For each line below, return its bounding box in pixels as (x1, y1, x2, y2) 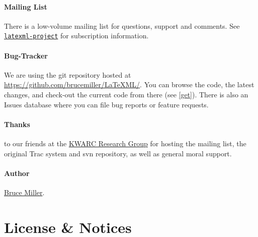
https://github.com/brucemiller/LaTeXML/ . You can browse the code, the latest (4, 79, 254, 90)
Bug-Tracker (4, 50, 48, 61)
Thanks (4, 118, 30, 129)
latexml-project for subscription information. (4, 30, 149, 41)
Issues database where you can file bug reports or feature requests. (4, 99, 209, 109)
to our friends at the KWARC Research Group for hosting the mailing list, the (4, 138, 246, 149)
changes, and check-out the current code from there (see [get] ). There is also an (4, 89, 248, 100)
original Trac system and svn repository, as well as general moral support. (4, 148, 232, 158)
